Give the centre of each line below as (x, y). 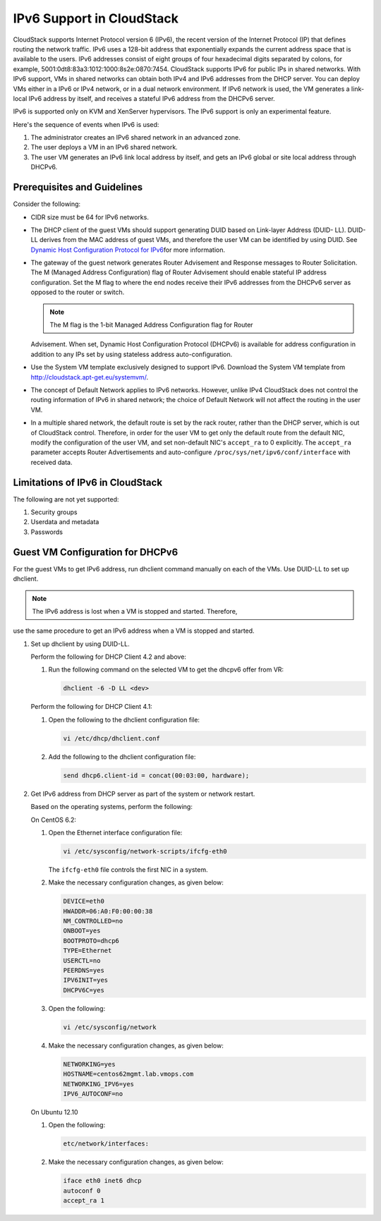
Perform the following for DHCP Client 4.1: (92, 707)
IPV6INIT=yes (86, 980)
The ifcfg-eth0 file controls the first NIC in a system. (128, 869)
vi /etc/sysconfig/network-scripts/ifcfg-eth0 (145, 851)
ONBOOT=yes (82, 931)
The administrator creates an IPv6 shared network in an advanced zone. (136, 138)
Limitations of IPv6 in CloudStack (87, 482)
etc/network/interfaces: (106, 1144)
